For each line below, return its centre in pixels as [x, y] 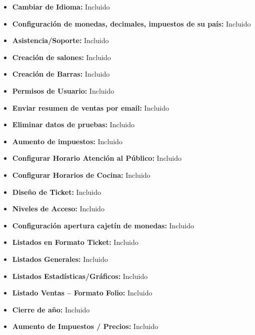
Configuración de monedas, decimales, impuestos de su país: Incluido [131, 23]
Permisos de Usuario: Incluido [63, 90]
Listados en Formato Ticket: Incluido [75, 242]
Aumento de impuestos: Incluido [67, 141]
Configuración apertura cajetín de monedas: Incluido [103, 225]
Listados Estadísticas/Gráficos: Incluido [80, 276]
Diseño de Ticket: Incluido [56, 192]
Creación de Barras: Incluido [61, 74]
